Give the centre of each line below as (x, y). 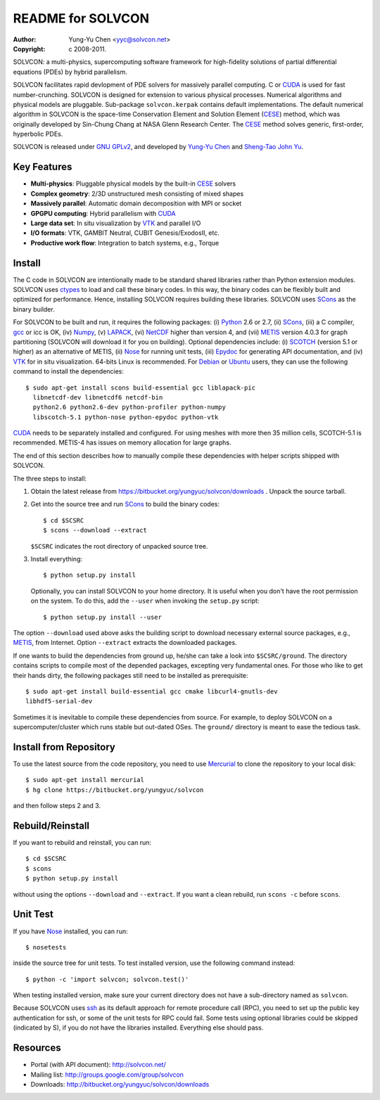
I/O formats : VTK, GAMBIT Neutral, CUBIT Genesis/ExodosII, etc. (125, 233)
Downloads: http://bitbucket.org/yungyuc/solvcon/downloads (120, 1084)
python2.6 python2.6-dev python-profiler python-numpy (129, 407)
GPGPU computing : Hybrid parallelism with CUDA (103, 213)
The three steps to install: (50, 478)
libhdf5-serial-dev (59, 701)
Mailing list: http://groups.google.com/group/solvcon (107, 1074)
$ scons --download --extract (95, 530)
